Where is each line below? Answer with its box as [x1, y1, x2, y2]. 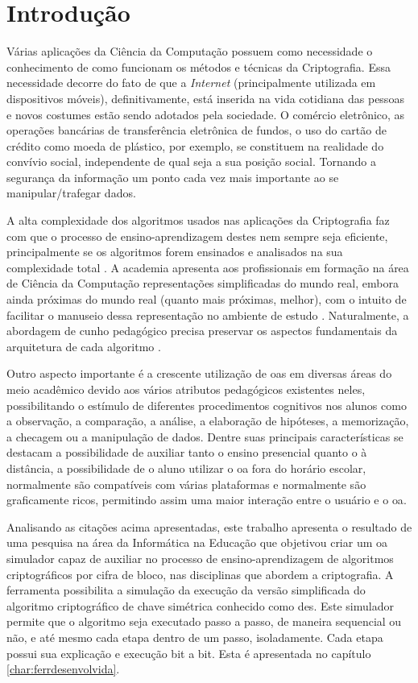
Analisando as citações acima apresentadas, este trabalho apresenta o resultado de [6, 518, 412, 535]
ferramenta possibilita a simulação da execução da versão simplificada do [6, 582, 366, 598]
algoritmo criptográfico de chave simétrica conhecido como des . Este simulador [6, 597, 394, 614]
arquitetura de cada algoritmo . [6, 337, 161, 354]
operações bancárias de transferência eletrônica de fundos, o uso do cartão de [6, 122, 387, 139]
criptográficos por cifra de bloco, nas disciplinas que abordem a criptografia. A [6, 565, 394, 582]
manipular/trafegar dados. [6, 184, 136, 201]
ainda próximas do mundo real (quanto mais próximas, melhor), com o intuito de [6, 291, 407, 308]
